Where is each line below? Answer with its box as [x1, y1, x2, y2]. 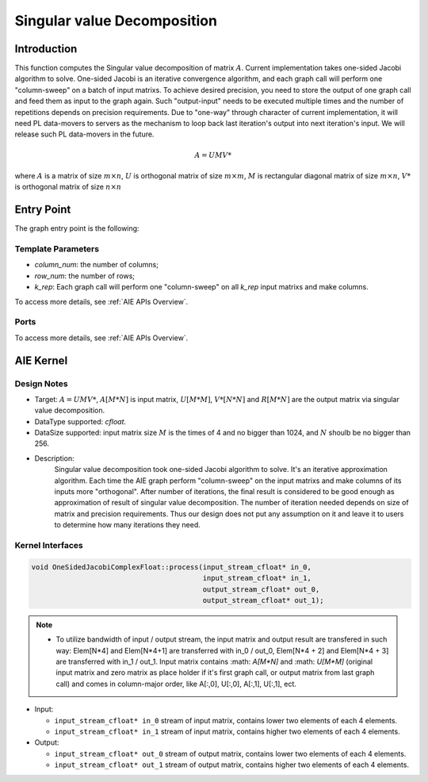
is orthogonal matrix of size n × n [14, 182, 122, 192]
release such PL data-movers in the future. [14, 129, 155, 139]
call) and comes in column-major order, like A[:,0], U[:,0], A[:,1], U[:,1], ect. [55, 679, 296, 688]
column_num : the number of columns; [34, 260, 159, 270]
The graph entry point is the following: [14, 224, 139, 233]
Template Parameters [14, 243, 99, 255]
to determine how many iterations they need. [54, 520, 201, 530]
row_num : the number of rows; [34, 270, 135, 281]
